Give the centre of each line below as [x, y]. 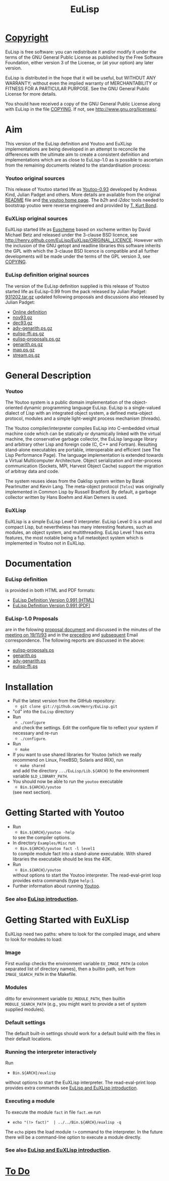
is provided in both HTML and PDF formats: [50, 590]
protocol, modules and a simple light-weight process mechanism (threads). [83, 418]
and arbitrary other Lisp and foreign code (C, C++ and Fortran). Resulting [81, 445]
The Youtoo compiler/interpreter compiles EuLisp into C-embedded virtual [82, 428]
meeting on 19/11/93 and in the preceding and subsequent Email [72, 635]
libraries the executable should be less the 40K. [62, 859]
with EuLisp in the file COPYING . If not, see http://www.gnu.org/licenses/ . [81, 109]
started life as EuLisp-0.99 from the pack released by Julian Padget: [76, 291]
